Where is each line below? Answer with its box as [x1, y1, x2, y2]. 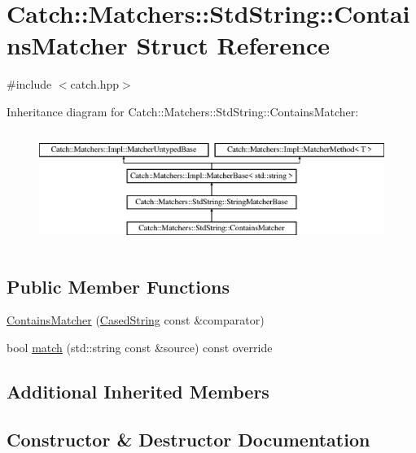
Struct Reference [136, 28, 331, 62]
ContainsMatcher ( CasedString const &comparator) [7, 311, 265, 329]
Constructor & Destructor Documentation [7, 426, 370, 451]
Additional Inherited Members [7, 378, 269, 403]
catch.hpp [70, 76, 120, 93]
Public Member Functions [7, 273, 230, 298]
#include [7, 76, 52, 93]
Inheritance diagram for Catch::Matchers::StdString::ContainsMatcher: [7, 102, 359, 120]
